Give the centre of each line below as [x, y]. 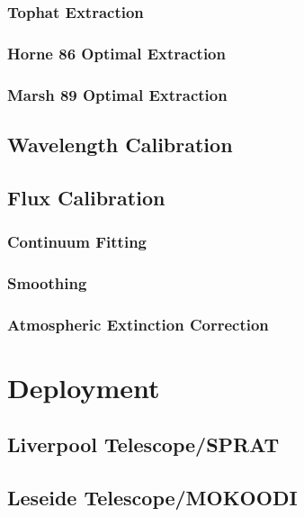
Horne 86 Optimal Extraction [116, 53]
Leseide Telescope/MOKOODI [152, 498]
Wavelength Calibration [120, 144]
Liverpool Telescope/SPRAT [143, 444]
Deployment [84, 387]
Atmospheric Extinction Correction [138, 324]
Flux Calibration [86, 197]
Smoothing [47, 282]
